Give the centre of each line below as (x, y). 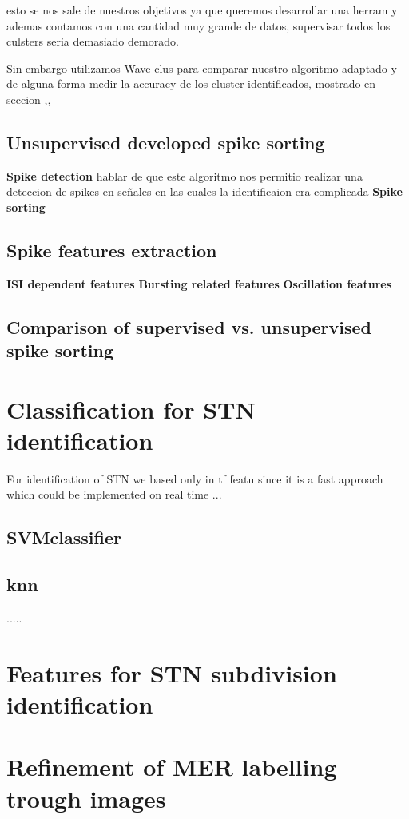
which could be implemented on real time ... (114, 494)
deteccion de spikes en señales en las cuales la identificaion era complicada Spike (204, 191)
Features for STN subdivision (172, 672)
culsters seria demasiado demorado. (93, 41)
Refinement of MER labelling (172, 767)
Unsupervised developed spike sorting (166, 142)
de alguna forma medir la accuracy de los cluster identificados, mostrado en (191, 83)
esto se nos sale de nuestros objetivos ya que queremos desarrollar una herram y (202, 10)
